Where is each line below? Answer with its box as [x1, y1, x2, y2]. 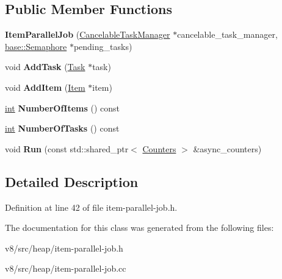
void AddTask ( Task [5, 60, 85, 73]
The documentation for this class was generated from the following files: [5, 221, 274, 234]
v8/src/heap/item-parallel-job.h [5, 241, 123, 254]
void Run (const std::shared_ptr [5, 142, 129, 155]
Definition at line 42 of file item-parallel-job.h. [5, 200, 178, 213]
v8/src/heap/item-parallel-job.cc [5, 262, 126, 275]
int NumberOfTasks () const [5, 122, 120, 135]
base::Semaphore [5, 40, 67, 52]
